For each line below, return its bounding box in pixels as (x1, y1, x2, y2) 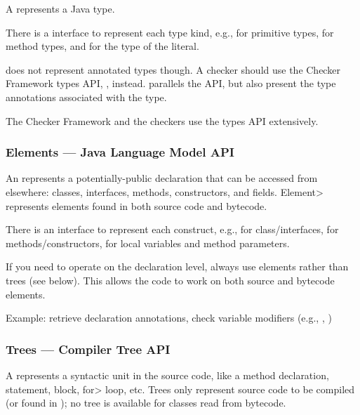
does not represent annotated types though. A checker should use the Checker (6, 62, 340, 77)
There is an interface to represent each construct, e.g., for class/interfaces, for (6, 222, 339, 237)
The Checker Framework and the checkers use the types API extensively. (6, 113, 319, 128)
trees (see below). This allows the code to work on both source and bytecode (6, 272, 335, 287)
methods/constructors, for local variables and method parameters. (6, 235, 290, 250)
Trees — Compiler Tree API (6, 340, 171, 357)
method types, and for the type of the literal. (6, 39, 199, 53)
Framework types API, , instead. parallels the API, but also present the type (6, 76, 336, 91)
